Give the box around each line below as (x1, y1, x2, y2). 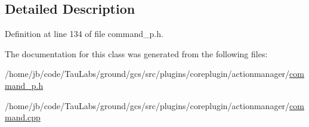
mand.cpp (5, 111, 41, 123)
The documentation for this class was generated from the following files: (5, 47, 268, 60)
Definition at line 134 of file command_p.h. (5, 27, 163, 40)
